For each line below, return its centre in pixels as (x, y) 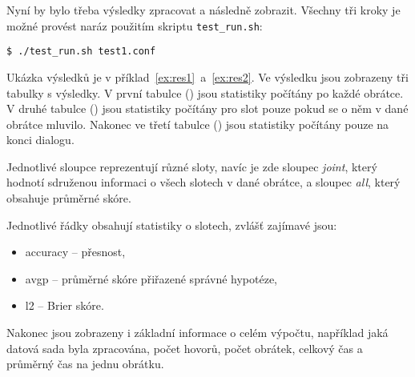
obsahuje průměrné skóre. (69, 198)
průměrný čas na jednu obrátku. (85, 364)
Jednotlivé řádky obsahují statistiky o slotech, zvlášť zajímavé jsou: (172, 225)
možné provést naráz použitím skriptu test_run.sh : (135, 25)
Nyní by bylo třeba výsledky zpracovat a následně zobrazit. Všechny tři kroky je (203, 10)
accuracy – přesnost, (75, 252)
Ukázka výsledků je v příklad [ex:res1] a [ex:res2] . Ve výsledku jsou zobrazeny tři (207, 76)
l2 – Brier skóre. (64, 305)
